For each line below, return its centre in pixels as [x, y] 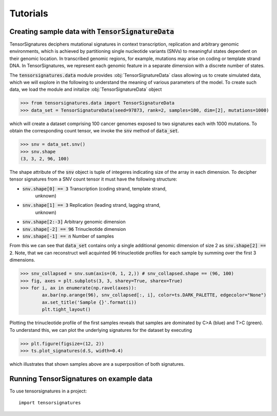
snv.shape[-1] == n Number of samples [68, 236]
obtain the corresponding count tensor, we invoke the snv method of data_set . [94, 131]
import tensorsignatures [50, 403]
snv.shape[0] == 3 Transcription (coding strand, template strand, [94, 189]
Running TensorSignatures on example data [81, 379]
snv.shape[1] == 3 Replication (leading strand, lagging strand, [92, 205]
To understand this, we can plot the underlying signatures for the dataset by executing [101, 330]
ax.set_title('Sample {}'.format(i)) [89, 302]
